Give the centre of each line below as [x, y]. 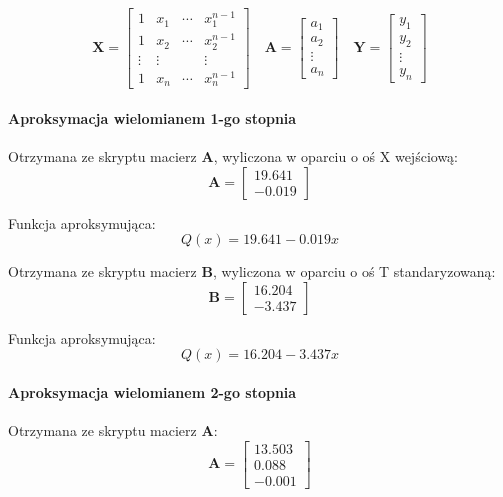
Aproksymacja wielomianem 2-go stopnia [152, 391]
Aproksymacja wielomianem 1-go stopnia [152, 117]
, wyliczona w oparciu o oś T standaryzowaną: [354, 271]
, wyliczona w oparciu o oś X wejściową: [335, 155]
